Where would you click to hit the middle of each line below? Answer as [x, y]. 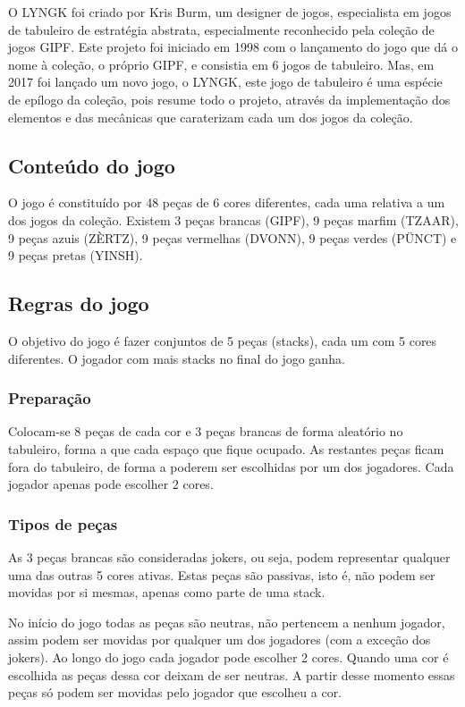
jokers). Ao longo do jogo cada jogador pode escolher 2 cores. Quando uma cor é [228, 656]
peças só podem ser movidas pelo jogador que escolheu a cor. [175, 692]
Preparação [50, 398]
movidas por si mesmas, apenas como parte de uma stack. [167, 592]
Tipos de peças [63, 523]
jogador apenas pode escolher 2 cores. [111, 484]
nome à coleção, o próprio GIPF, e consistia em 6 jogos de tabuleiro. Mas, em [221, 64]
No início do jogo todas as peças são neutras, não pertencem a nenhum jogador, [227, 622]
